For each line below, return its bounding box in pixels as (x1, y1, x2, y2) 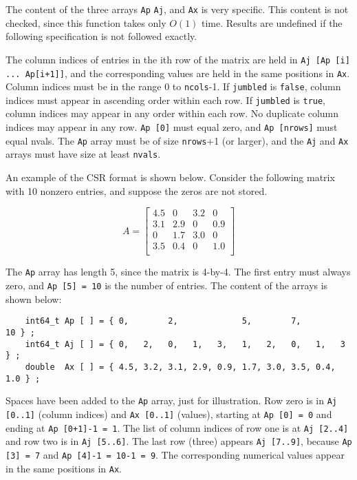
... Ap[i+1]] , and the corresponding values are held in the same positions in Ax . (6, 65, 350, 80)
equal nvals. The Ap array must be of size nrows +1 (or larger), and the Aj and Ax (6, 133, 349, 147)
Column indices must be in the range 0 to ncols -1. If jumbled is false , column (6, 79, 341, 94)
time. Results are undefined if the (202, 15, 343, 30)
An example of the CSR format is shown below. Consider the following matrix (6, 170, 335, 185)
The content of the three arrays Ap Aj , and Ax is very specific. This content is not (6, 2, 349, 16)
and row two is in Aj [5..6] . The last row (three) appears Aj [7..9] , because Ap (6, 434, 352, 448)
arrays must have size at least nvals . (6, 147, 161, 161)
